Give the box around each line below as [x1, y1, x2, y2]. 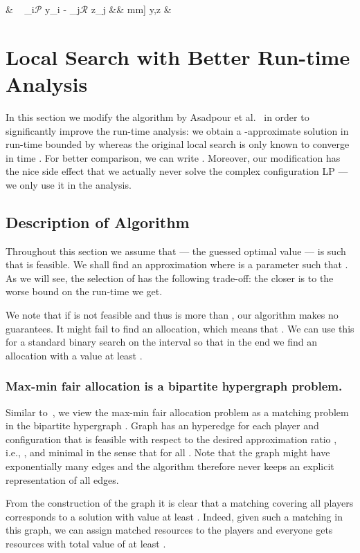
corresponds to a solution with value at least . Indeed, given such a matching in [6, 509, 343, 523]
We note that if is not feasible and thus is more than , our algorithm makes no [6, 308, 339, 322]
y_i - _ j [44, 2, 80, 16]
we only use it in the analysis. [6, 177, 132, 191]
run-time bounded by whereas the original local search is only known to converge [6, 137, 350, 151]
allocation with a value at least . [6, 348, 143, 362]
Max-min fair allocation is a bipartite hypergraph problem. [6, 377, 343, 395]
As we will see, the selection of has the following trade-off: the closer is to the [6, 270, 334, 285]
